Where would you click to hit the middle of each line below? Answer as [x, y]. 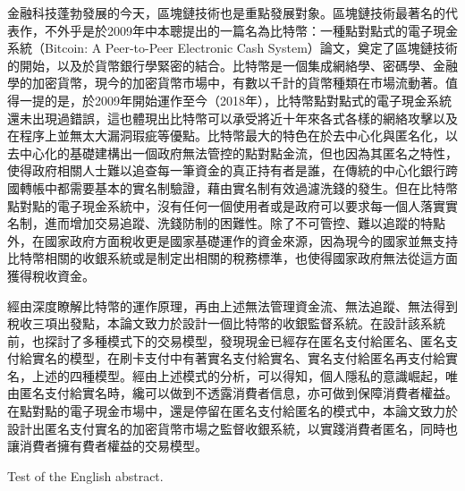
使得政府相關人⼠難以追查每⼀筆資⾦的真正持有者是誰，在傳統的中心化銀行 [226, 170]
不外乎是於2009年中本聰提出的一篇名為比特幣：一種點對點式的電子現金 [251, 30]
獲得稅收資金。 [51, 275]
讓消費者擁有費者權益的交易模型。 [107, 446]
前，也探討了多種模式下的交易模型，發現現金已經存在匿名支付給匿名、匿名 [226, 340]
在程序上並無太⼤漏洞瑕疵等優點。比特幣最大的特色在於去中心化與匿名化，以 [232, 135]
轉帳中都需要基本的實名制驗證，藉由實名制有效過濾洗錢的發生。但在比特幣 [238, 187]
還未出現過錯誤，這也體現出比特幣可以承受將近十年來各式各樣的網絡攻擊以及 [232, 118]
